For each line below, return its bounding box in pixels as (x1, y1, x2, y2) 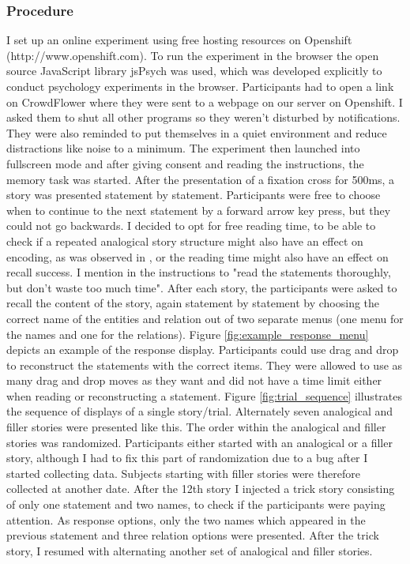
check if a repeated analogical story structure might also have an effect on (6, 232, 363, 249)
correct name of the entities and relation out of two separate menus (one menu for (6, 310, 404, 326)
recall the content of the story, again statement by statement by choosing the (6, 295, 380, 311)
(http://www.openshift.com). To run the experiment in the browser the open (6, 47, 379, 63)
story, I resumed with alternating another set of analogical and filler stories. (6, 542, 373, 558)
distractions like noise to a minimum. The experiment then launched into (6, 140, 360, 156)
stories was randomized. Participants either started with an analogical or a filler (6, 434, 393, 450)
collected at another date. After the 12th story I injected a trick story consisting (6, 480, 395, 497)
